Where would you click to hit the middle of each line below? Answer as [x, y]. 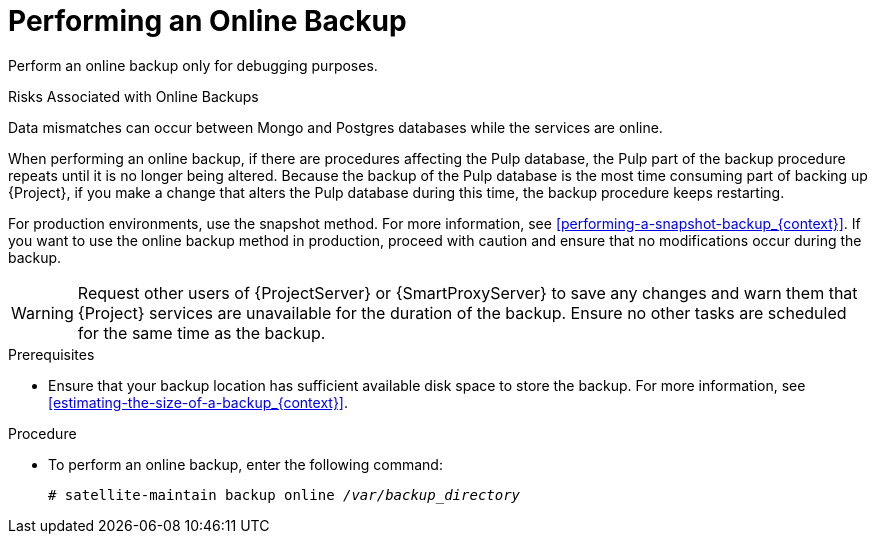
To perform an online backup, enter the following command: [245, 464]
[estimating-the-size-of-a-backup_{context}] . [198, 402]
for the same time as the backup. [201, 332]
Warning [42, 312]
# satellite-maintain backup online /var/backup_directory [284, 494]
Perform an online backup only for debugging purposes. [193, 65]
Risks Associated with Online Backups [133, 96]
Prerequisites [51, 354]
